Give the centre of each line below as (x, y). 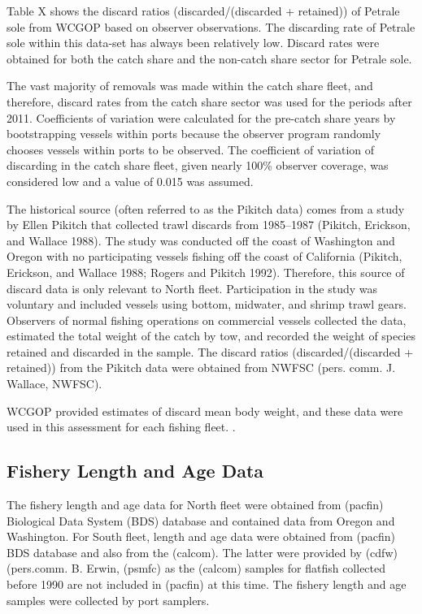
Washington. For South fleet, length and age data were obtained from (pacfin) (201, 536)
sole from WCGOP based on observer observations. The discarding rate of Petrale (211, 26)
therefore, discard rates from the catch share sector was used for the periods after (209, 101)
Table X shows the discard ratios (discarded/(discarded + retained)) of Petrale (203, 11)
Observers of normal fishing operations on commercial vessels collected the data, (207, 320)
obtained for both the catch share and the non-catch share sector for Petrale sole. (209, 58)
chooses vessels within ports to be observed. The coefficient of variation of (191, 149)
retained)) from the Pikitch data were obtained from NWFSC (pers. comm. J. (201, 368)
